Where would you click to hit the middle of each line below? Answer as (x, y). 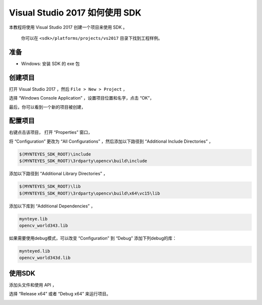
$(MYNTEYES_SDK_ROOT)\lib (50, 186)
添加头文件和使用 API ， (33, 285)
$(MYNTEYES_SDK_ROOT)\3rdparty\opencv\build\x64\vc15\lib (90, 193)
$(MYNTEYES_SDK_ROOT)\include (55, 154)
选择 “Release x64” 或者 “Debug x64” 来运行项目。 (60, 294)
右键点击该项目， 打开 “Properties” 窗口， (51, 132)
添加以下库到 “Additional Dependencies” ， (52, 206)
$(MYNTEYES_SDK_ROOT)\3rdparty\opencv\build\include (83, 161)
